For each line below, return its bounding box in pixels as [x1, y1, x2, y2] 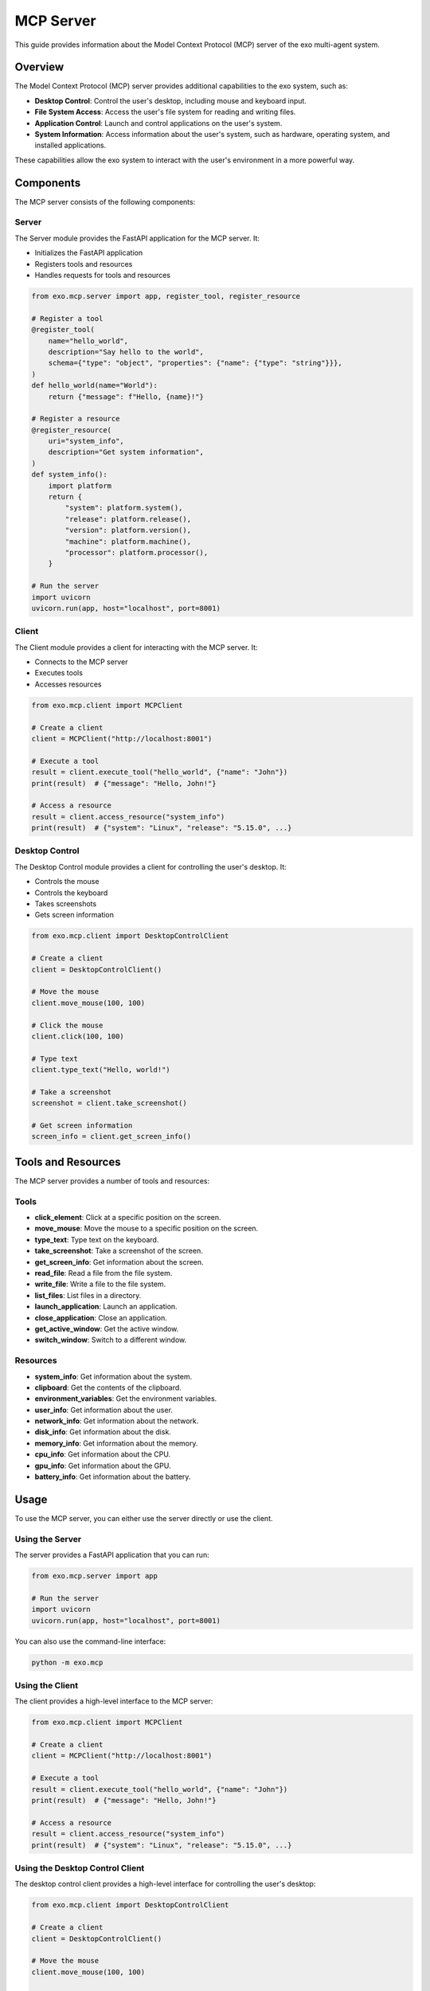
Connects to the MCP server [34, 657, 128, 667]
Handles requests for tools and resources [34, 271, 171, 280]
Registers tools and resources [34, 259, 133, 268]
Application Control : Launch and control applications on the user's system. [34, 118, 283, 127]
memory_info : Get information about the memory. [34, 1438, 198, 1448]
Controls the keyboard [34, 888, 108, 898]
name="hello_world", [48, 336, 129, 346]
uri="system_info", [48, 436, 125, 446]
